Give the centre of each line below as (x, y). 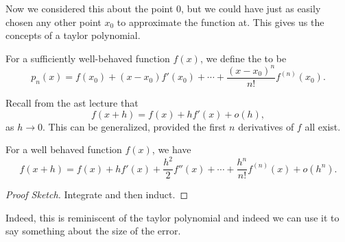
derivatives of (266, 126)
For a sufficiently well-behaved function (88, 58)
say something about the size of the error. (93, 231)
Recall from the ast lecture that (72, 102)
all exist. (323, 126)
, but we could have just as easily (251, 8)
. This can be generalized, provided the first (134, 126)
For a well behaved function (64, 149)
